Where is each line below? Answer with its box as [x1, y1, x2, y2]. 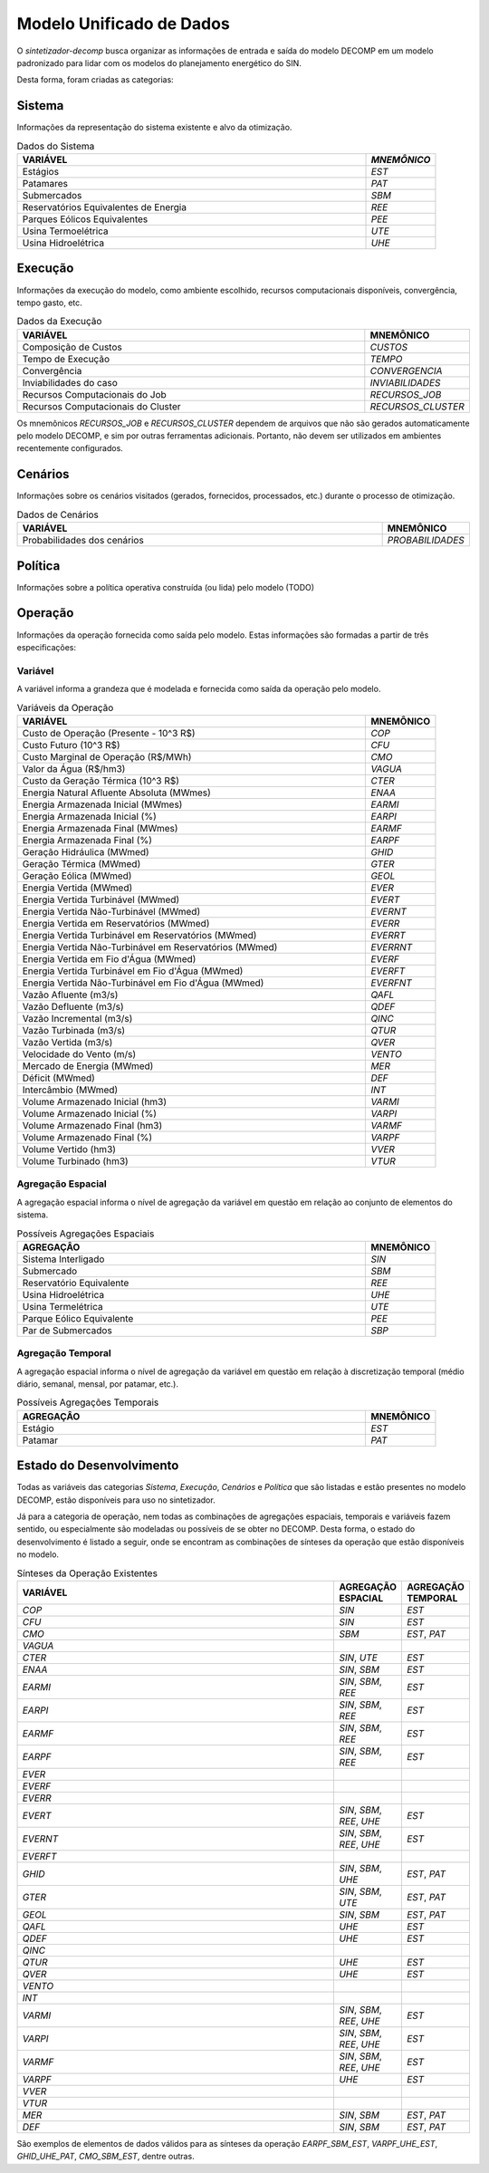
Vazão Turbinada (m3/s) [22, 1024, 126, 1036]
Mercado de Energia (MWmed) [22, 1060, 154, 1072]
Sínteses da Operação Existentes [16, 1567, 158, 1580]
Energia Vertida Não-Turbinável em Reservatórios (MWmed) [22, 940, 278, 953]
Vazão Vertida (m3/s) [22, 1035, 113, 1048]
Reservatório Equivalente [22, 1276, 129, 1289]
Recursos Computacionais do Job [22, 388, 167, 400]
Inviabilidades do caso [22, 376, 118, 389]
